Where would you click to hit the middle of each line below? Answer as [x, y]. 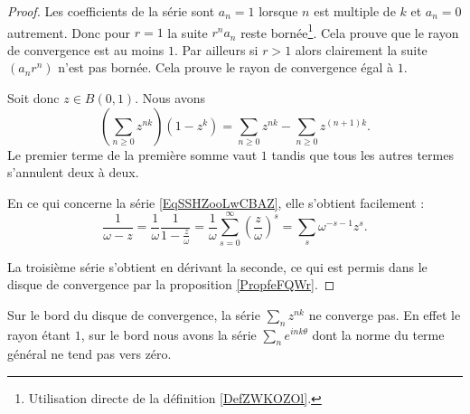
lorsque [278, 11]
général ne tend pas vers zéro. [89, 354]
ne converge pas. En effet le [385, 314]
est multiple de [355, 11]
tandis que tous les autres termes [362, 154]
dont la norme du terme [378, 334]
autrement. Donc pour [69, 32]
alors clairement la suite [361, 49]
